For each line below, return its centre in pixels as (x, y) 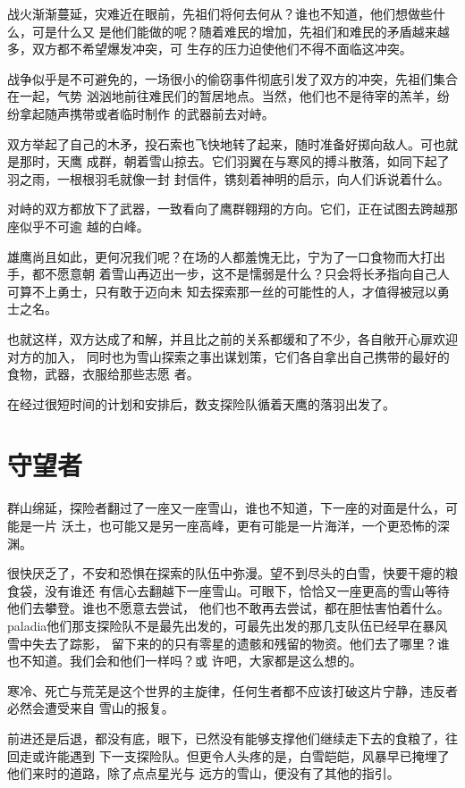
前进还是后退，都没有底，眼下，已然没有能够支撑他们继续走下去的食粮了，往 (232, 738)
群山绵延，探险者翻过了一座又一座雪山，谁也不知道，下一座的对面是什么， (226, 508)
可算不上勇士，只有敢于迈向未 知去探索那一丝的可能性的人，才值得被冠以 (222, 291)
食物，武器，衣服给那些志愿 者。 (103, 374)
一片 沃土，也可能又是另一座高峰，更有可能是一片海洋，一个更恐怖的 (234, 525)
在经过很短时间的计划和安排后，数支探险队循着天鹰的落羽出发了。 (201, 403)
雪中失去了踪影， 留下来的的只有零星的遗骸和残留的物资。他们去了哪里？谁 (228, 643)
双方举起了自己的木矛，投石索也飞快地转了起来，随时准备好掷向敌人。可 (220, 143)
